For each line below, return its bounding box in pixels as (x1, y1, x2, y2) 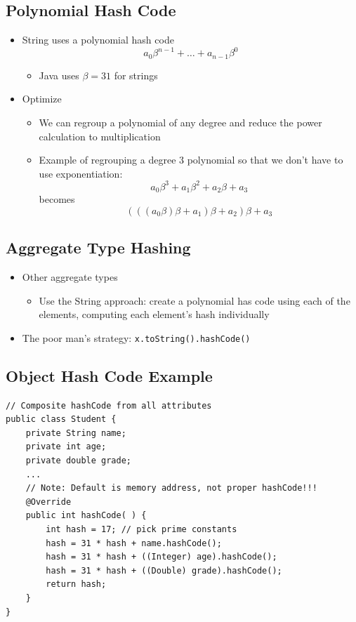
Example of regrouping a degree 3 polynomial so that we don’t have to (39, 152, 343, 167)
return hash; (46, 579, 107, 590)
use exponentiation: (39, 166, 123, 180)
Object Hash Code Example (6, 364, 213, 386)
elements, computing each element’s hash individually (39, 307, 270, 322)
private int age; (25, 442, 107, 452)
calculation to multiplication (39, 128, 161, 143)
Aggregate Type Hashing (6, 237, 191, 258)
